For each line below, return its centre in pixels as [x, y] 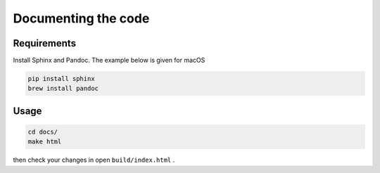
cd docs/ [43, 132]
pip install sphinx [61, 79]
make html [45, 142]
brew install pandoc [63, 89]
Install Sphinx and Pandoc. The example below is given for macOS [109, 60]
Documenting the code [81, 18]
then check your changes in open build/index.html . [94, 160]
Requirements [45, 43]
